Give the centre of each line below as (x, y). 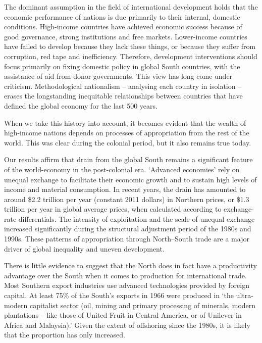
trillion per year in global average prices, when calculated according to (113, 209)
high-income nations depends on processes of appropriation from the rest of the (127, 133)
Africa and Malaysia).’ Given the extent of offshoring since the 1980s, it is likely (127, 325)
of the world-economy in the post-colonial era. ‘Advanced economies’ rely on (122, 169)
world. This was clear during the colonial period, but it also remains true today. (128, 142)
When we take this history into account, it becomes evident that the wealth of (125, 122)
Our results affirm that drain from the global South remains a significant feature (128, 159)
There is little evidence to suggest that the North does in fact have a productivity (130, 265)
